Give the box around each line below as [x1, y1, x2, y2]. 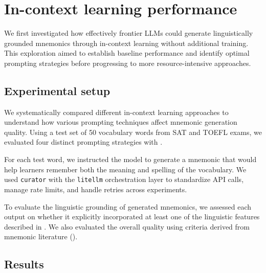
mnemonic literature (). [4, 231, 78, 242]
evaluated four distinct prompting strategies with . [4, 136, 163, 147]
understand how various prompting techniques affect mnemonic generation [4, 117, 237, 127]
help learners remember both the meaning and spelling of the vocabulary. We [4, 164, 247, 174]
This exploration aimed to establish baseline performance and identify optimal [4, 48, 250, 58]
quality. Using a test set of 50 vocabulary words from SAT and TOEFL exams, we [4, 126, 262, 137]
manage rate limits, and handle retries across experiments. [4, 184, 187, 194]
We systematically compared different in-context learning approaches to [4, 106, 229, 117]
